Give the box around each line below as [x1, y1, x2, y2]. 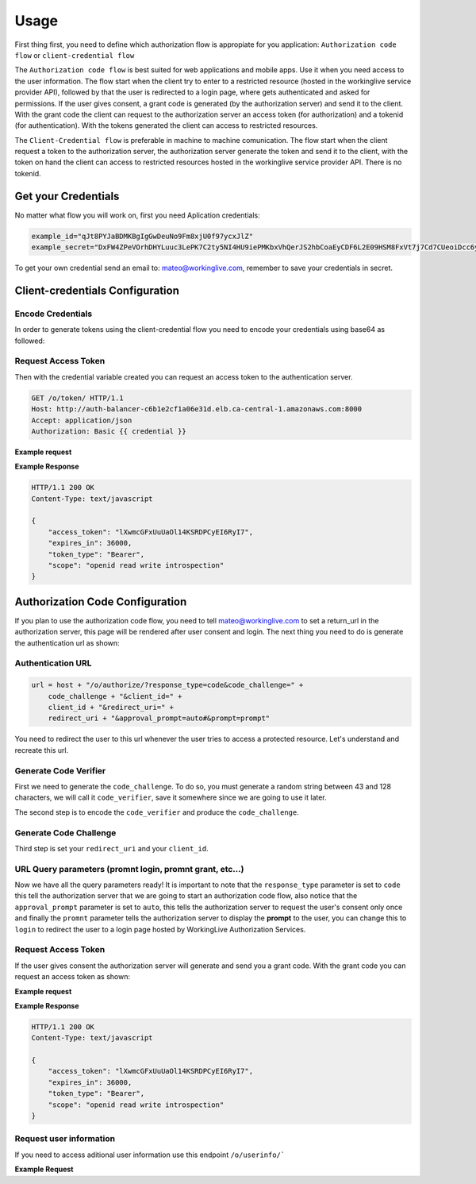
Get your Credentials [14, 189, 120, 202]
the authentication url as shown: [14, 638, 120, 647]
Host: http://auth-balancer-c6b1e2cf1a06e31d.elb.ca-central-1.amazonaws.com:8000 [31, 405, 363, 414]
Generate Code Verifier [14, 765, 106, 776]
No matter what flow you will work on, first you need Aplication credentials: [14, 210, 261, 220]
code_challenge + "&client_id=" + [48, 692, 182, 700]
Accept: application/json [31, 415, 132, 425]
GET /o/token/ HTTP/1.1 [31, 393, 125, 403]
